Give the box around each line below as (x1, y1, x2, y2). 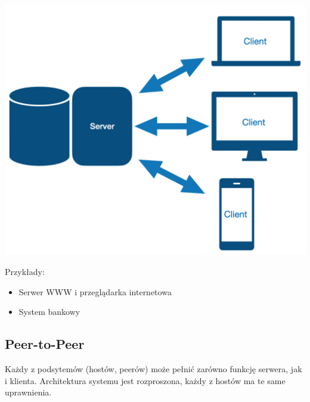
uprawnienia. (5, 386, 52, 398)
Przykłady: (5, 265, 45, 277)
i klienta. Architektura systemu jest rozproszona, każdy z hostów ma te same (5, 374, 286, 386)
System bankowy (18, 305, 80, 318)
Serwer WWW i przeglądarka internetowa (18, 285, 172, 298)
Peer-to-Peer (5, 335, 85, 353)
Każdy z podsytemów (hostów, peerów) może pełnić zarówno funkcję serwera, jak (5, 362, 302, 375)
